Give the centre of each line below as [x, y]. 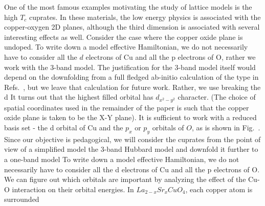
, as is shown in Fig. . [226, 127]
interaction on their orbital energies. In [73, 189]
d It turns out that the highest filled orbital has [79, 97]
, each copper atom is [219, 189]
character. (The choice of [217, 97]
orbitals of [168, 127]
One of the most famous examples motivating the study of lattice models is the [128, 7]
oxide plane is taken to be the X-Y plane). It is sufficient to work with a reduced [130, 117]
